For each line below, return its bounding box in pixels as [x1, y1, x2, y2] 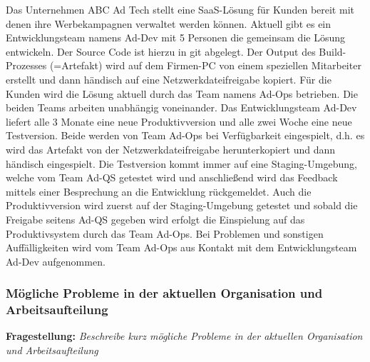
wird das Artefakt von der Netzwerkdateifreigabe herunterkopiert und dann [6, 141, 336, 156]
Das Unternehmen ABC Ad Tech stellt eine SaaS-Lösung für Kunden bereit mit [6, 2, 354, 16]
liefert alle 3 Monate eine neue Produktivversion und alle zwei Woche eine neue [6, 114, 352, 129]
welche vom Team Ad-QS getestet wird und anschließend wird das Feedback [6, 170, 338, 185]
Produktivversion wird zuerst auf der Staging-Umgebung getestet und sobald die [6, 198, 358, 213]
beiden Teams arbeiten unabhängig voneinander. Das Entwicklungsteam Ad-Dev [6, 100, 357, 115]
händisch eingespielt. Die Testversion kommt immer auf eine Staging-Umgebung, [6, 156, 357, 171]
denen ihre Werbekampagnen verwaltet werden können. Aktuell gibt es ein [6, 16, 332, 31]
